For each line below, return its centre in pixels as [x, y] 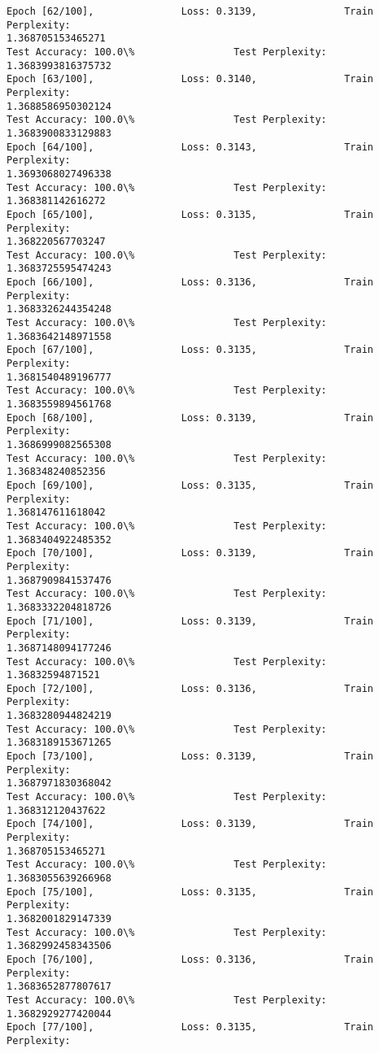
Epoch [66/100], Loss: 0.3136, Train [190, 283]
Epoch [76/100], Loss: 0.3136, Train [190, 959]
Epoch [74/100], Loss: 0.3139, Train [190, 824]
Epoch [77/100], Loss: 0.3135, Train [190, 1027]
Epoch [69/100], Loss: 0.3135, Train [190, 485]
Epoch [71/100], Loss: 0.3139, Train [190, 621]
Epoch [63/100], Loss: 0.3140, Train [190, 79]
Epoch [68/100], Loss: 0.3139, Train [190, 418]
